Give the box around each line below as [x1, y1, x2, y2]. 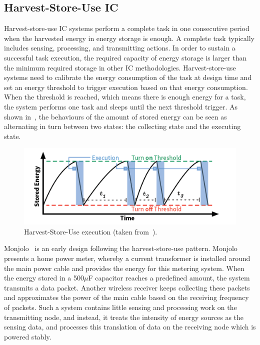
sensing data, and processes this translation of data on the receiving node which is [4, 321, 256, 332]
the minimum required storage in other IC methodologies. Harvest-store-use [4, 62, 236, 72]
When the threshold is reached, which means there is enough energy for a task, [4, 91, 246, 102]
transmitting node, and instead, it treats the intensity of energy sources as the [4, 311, 244, 322]
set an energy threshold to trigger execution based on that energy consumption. [4, 81, 248, 92]
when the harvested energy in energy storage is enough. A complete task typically [4, 32, 254, 43]
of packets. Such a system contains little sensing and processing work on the [4, 302, 237, 312]
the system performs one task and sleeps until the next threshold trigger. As [4, 101, 238, 111]
